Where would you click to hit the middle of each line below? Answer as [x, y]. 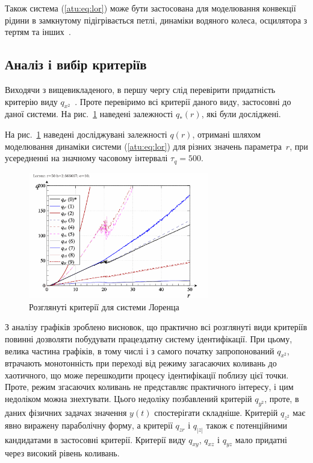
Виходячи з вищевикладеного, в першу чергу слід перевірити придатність [140, 89]
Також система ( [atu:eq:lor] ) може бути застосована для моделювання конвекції [150, 8]
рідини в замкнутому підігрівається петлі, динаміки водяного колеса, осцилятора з [156, 20]
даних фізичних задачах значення [66, 412]
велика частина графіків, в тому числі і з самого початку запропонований [140, 350]
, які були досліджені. [241, 114]
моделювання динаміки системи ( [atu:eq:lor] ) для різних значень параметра [143, 146]
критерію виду [31, 101]
